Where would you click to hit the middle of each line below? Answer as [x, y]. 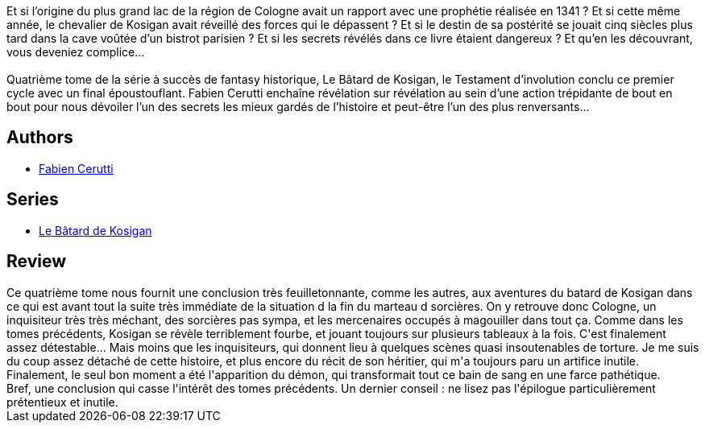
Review [37, 262]
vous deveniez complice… [76, 52]
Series [33, 200]
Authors [40, 138]
